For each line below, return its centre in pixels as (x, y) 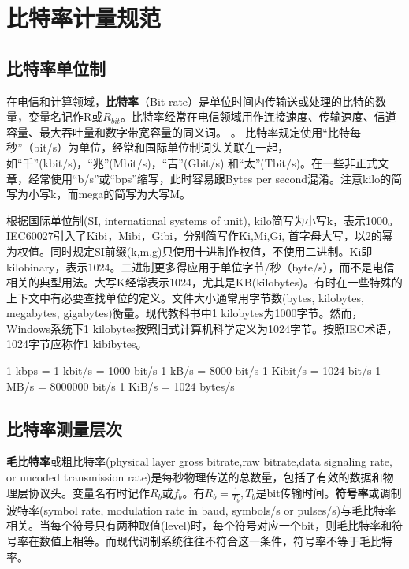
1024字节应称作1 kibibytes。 (77, 344)
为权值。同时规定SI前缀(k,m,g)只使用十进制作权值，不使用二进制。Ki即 (190, 251)
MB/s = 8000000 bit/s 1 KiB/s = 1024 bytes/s (121, 386)
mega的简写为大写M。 (135, 194)
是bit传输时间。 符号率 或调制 (329, 492)
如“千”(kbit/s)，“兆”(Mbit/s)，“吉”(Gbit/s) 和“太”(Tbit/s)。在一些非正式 (192, 162)
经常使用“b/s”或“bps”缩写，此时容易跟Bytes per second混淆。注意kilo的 (210, 178)
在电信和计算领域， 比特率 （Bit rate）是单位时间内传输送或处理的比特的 (191, 101)
